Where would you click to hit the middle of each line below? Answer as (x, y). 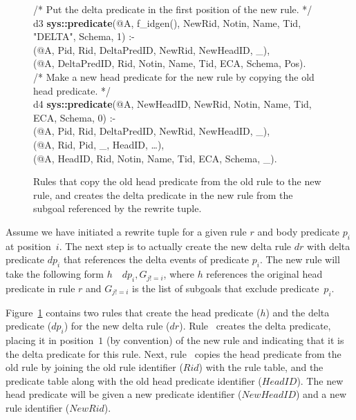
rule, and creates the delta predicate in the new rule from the (163, 194)
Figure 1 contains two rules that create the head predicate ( (133, 312)
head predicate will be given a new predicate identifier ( (124, 394)
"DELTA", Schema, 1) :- (84, 36)
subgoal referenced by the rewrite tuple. (118, 208)
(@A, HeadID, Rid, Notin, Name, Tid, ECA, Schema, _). (155, 158)
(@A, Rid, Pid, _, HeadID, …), (99, 144)
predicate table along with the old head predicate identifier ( (134, 380)
